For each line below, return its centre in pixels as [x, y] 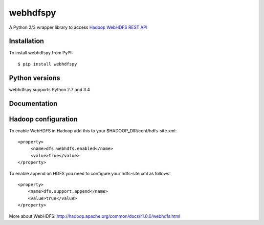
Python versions [35, 78]
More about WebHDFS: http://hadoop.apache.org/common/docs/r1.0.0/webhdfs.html [95, 216]
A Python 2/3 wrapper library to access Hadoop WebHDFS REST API [78, 27]
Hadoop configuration [43, 119]
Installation [26, 41]
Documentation [33, 103]
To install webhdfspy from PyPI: [41, 53]
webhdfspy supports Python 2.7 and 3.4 [50, 89]
